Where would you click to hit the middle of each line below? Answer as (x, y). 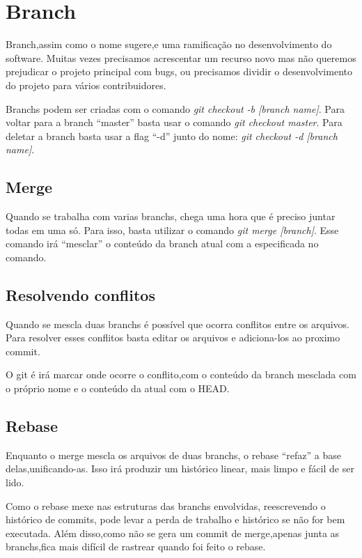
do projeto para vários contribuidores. (86, 85)
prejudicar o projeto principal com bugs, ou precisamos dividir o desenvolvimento (179, 71)
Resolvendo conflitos (80, 294)
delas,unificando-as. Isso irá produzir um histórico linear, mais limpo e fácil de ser (180, 468)
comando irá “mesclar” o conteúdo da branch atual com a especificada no (162, 243)
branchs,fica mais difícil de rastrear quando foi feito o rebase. (136, 547)
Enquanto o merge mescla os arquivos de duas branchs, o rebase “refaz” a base (173, 455)
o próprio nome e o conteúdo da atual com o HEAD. (118, 388)
